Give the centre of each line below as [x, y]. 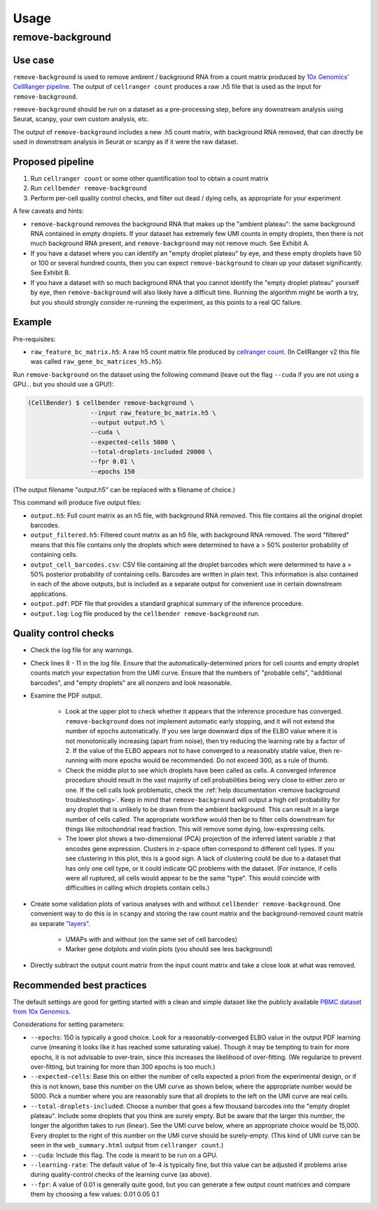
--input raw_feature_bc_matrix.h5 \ [153, 413]
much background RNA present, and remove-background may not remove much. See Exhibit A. [170, 243]
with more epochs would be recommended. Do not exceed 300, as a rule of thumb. [209, 761]
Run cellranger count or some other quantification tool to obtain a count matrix [149, 178]
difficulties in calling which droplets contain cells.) [138, 888]
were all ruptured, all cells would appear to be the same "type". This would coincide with [193, 878]
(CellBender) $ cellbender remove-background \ [111, 403]
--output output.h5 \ [127, 422]
